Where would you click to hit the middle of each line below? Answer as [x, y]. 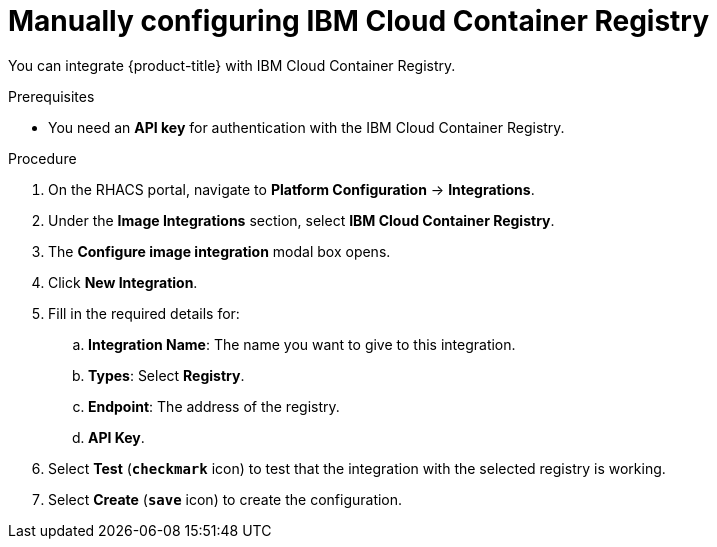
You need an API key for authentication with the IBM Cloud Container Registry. [306, 127]
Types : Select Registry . [166, 375]
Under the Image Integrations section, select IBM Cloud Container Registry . [301, 220]
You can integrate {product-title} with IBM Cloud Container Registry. [232, 65]
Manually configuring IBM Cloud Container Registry [359, 21]
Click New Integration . [123, 282]
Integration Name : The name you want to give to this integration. [302, 344]
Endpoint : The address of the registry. [214, 406]
